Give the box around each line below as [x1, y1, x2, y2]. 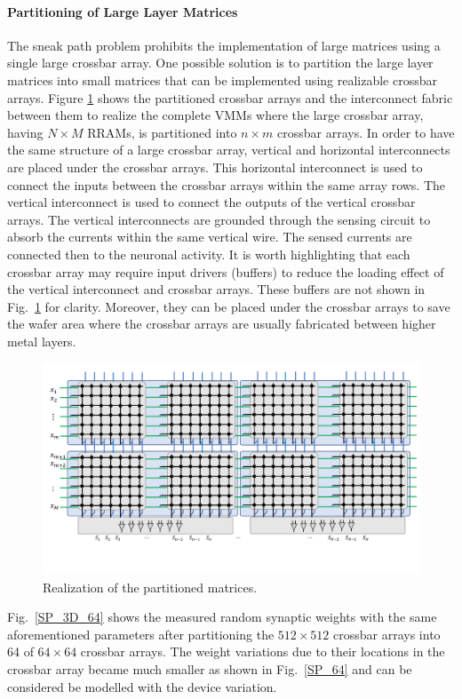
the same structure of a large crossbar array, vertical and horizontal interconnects [7, 140, 450, 159]
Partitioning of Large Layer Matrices [7, 2, 238, 20]
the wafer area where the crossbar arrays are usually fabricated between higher [7, 314, 436, 333]
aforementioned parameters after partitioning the [7, 624, 275, 643]
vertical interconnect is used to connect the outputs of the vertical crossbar [7, 193, 416, 211]
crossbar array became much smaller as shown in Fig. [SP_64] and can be [7, 659, 412, 678]
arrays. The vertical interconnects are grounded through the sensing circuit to [7, 210, 431, 228]
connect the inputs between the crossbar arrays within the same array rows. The [7, 175, 446, 194]
